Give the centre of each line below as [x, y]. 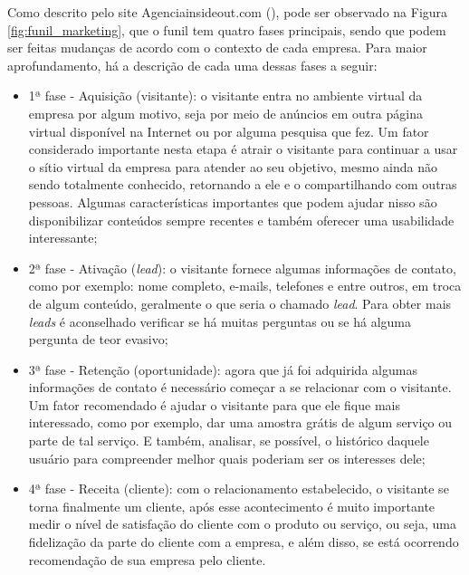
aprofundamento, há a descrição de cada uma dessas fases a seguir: [192, 65]
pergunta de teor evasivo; [98, 339]
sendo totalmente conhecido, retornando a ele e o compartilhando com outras [243, 184]
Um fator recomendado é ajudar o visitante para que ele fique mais [214, 404]
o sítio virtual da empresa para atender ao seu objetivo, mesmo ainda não [233, 166]
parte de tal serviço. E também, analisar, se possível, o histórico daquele [229, 441]
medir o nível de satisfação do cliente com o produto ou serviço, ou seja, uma [242, 524]
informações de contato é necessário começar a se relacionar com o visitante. [240, 387]
